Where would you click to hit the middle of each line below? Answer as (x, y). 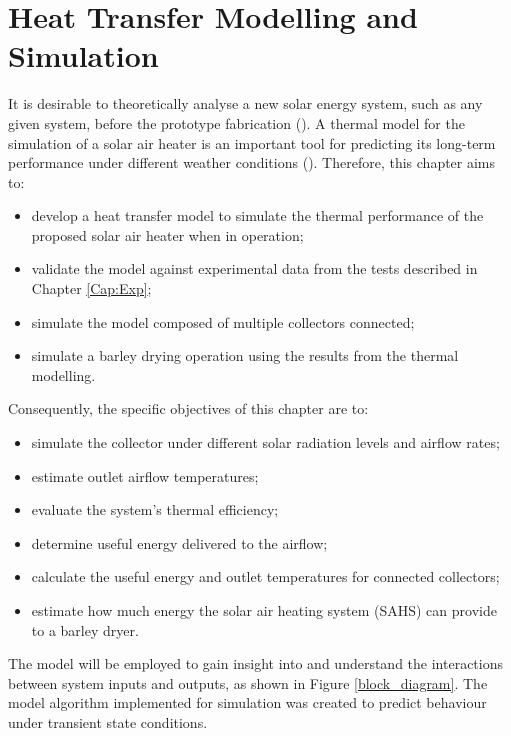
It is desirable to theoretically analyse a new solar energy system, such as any (245, 103)
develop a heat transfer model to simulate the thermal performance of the (257, 215)
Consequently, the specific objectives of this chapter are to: (188, 408)
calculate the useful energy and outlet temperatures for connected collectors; (265, 576)
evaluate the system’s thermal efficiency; (155, 509)
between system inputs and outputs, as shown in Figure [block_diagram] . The (248, 682)
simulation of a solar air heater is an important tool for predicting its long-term (252, 142)
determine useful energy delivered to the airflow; (179, 542)
